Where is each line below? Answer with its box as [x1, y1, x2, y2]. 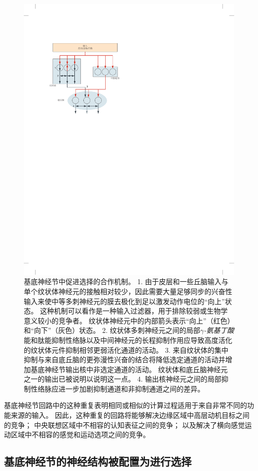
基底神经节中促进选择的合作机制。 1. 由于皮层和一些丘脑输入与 [24, 276, 229, 287]
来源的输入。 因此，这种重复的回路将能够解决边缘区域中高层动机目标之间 [10, 410, 250, 420]
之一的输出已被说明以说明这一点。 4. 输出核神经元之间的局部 [24, 374, 222, 384]
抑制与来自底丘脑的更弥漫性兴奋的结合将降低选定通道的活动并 [24, 354, 225, 365]
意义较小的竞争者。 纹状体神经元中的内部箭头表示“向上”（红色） [24, 315, 234, 325]
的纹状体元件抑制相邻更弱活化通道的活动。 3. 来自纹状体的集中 [24, 344, 229, 355]
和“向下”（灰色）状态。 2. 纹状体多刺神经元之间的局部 [24, 325, 200, 335]
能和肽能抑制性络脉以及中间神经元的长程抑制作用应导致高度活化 [24, 334, 232, 345]
